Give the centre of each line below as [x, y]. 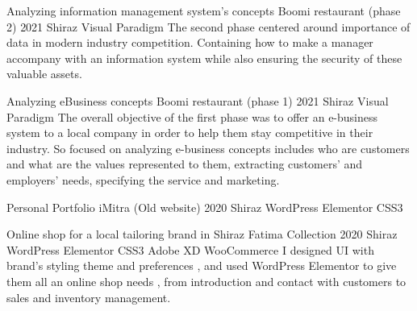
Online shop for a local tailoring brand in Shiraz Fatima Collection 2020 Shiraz [202, 234]
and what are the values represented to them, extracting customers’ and [185, 164]
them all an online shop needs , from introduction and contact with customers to [206, 281]
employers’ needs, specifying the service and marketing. [143, 179]
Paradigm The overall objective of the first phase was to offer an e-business [192, 116]
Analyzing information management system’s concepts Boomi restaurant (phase [204, 10]
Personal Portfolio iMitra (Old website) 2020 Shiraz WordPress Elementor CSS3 [205, 207]
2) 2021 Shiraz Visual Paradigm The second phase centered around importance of [208, 26]
